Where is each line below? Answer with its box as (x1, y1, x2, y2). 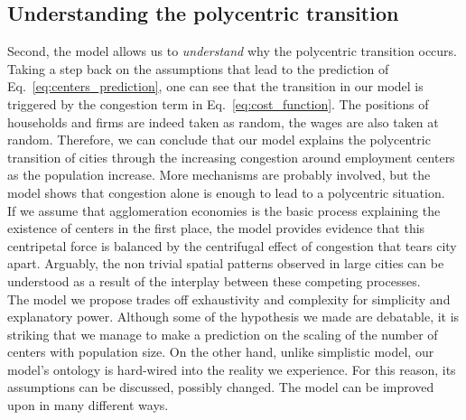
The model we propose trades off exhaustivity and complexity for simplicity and (7, 289, 451, 308)
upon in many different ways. (7, 396, 169, 415)
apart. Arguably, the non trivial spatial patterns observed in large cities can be (7, 254, 444, 273)
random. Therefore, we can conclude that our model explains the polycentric (7, 130, 431, 149)
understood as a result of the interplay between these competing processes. (7, 271, 421, 290)
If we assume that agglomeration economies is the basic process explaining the (7, 201, 441, 219)
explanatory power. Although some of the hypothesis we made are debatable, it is (7, 307, 460, 326)
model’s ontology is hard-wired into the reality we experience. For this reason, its (7, 359, 456, 378)
